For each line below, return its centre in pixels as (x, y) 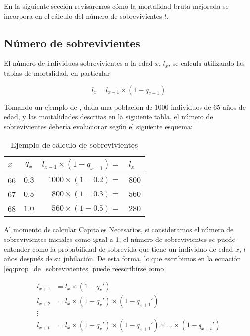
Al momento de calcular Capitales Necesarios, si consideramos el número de (119, 229)
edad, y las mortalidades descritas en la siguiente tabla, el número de (109, 117)
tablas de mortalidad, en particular (57, 72)
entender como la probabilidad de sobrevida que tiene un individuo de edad (119, 249)
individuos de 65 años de (208, 107)
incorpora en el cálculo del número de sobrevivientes (83, 16)
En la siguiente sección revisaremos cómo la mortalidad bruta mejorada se (116, 6)
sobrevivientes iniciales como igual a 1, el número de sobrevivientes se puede (120, 239)
